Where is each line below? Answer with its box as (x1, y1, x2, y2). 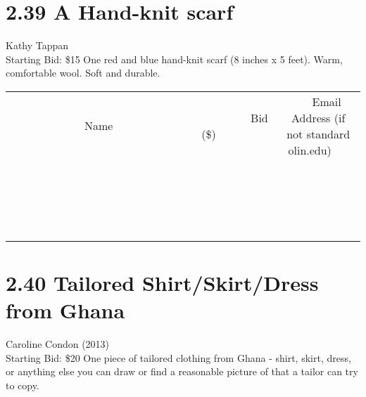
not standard (286, 125, 351, 142)
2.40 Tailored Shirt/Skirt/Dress (6, 268, 319, 297)
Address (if (291, 109, 346, 126)
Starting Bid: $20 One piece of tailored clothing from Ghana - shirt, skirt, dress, (6, 350, 351, 365)
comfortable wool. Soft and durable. (6, 65, 160, 80)
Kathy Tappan (6, 38, 69, 53)
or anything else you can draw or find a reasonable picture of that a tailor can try (6, 364, 358, 379)
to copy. (6, 378, 39, 392)
